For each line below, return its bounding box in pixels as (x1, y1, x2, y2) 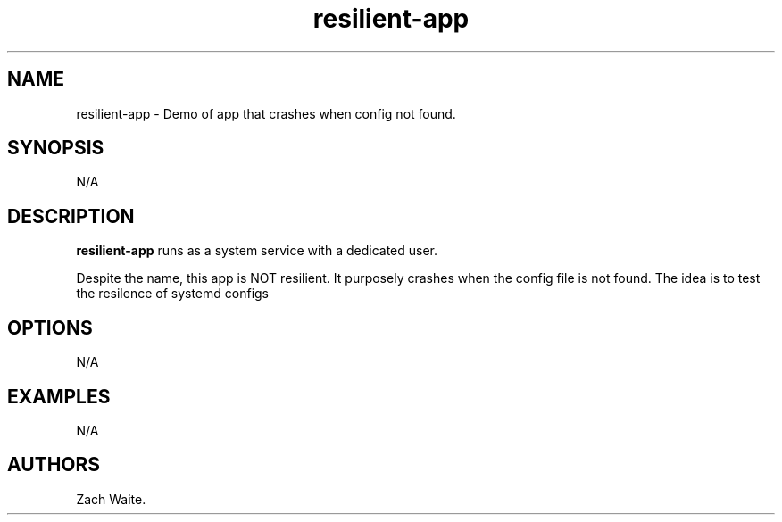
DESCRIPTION (7, 204, 135, 228)
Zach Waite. (76, 491, 146, 507)
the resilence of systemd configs (76, 286, 270, 302)
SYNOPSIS (7, 137, 104, 160)
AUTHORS (7, 453, 101, 476)
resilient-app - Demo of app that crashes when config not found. (76, 105, 456, 121)
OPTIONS (7, 316, 93, 339)
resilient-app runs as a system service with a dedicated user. (76, 243, 438, 259)
